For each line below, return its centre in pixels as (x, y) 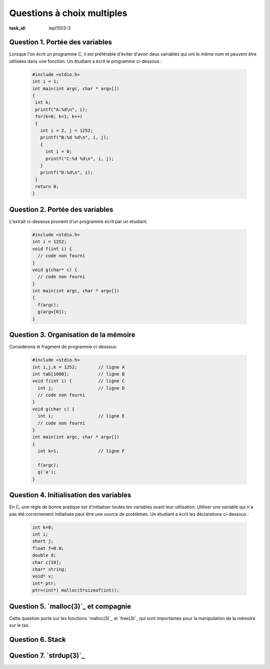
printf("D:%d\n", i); (67, 173)
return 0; (47, 187)
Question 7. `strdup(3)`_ (47, 655)
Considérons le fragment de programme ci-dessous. (63, 347)
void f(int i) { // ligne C (78, 381)
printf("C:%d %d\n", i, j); (80, 158)
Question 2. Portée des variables (61, 210)
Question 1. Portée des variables (60, 42)
